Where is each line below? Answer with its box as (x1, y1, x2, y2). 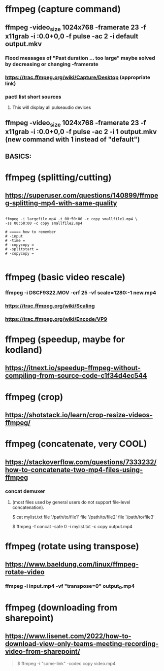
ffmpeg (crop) (5, 391, 63, 403)
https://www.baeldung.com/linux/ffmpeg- (5, 560, 139, 569)
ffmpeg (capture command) (5, 3, 121, 15)
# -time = (5, 238, 26, 243)
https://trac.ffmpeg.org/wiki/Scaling (5, 302, 95, 309)
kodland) (5, 344, 43, 356)
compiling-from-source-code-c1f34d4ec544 (5, 371, 147, 380)
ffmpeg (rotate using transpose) (5, 541, 139, 552)
